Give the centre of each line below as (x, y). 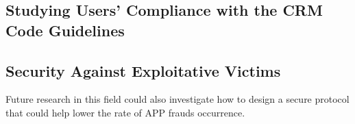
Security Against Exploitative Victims (143, 70)
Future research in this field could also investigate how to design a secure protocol (177, 99)
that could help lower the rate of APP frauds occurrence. (125, 112)
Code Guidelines (65, 30)
